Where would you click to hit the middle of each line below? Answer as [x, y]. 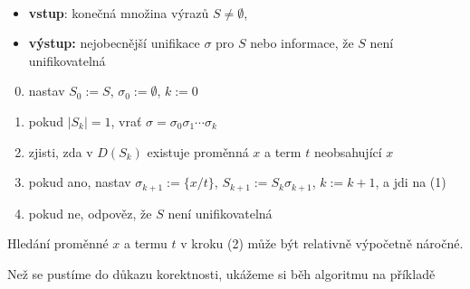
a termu [146, 243]
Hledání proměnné [58, 243]
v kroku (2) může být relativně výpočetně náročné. [322, 243]
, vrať [126, 121]
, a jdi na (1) [411, 182]
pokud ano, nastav [80, 182]
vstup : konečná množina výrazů [119, 12]
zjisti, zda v [61, 151]
